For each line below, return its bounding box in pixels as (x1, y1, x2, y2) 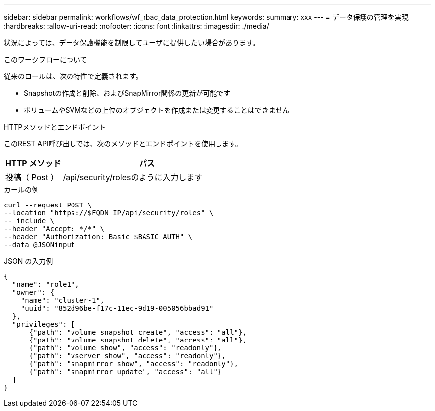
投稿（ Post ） (5, 172, 59, 182)
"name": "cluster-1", (20, 296, 105, 304)
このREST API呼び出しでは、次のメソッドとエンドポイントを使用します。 (4, 139, 242, 148)
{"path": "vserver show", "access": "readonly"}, (29, 352, 226, 360)
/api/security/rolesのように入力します (63, 172, 203, 182)
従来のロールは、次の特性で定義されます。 (4, 72, 143, 80)
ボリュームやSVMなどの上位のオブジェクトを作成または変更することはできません (24, 106, 290, 114)
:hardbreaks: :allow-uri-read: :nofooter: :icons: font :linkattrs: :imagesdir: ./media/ (4, 22, 269, 30)
